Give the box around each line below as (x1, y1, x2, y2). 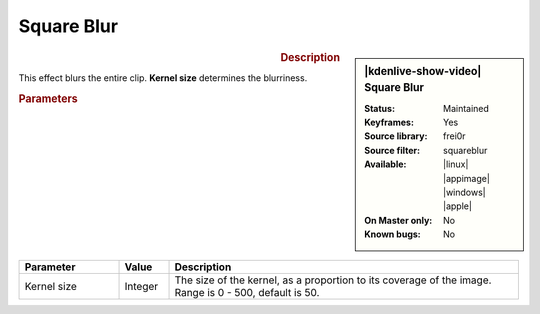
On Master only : (364, 214, 433, 226)
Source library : (364, 130, 428, 142)
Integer (124, 279, 159, 293)
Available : (364, 158, 407, 170)
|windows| (443, 186, 486, 199)
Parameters (18, 91, 79, 105)
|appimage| (443, 172, 490, 184)
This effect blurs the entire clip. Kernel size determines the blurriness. (18, 71, 308, 84)
